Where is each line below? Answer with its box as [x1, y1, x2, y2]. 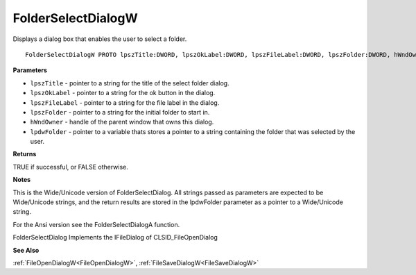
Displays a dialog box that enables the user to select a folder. [12, 35, 187, 43]
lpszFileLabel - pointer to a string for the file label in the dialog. [30, 98, 220, 107]
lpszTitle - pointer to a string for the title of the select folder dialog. [30, 78, 229, 87]
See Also [12, 246, 40, 254]
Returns [12, 150, 37, 158]
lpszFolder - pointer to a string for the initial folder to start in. [30, 108, 210, 116]
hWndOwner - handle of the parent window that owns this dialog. [30, 118, 214, 126]
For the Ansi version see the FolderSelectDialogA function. [12, 220, 180, 228]
